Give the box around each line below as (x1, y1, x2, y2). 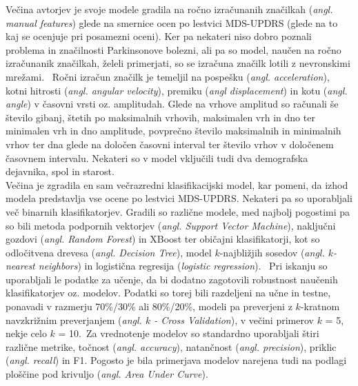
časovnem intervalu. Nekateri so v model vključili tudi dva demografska (6, 150, 308, 165)
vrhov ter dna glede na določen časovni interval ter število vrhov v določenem (6, 136, 334, 151)
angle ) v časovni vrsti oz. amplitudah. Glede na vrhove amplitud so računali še (6, 96, 339, 111)
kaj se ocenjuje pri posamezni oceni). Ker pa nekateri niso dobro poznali (6, 29, 312, 43)
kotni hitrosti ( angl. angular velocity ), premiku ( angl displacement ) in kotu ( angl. (6, 83, 348, 97)
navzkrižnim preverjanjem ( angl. (6, 312, 142, 327)
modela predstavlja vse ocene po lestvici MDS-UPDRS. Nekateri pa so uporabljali (6, 191, 352, 205)
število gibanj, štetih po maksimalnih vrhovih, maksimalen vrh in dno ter (6, 110, 315, 124)
